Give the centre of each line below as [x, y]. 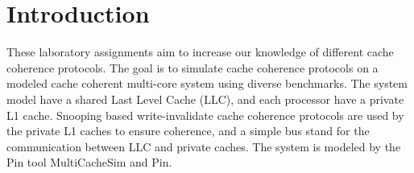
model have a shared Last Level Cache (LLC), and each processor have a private [205, 99]
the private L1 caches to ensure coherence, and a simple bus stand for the [188, 131]
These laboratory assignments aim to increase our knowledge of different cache [200, 52]
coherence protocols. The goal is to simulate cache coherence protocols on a [193, 67]
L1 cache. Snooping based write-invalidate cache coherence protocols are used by [205, 115]
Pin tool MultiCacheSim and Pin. [89, 162]
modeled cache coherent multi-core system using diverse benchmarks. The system [207, 83]
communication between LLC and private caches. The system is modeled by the [204, 146]
